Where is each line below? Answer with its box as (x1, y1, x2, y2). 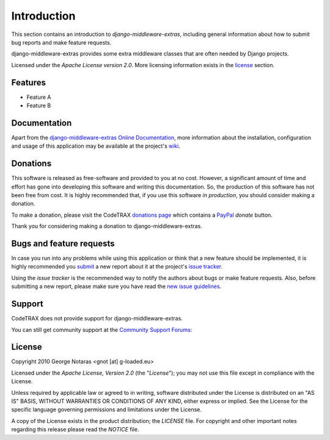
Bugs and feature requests (11, 238, 115, 248)
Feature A (26, 93, 51, 101)
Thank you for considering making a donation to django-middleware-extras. (11, 223, 203, 230)
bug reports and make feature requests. (11, 38, 112, 46)
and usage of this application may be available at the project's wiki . (11, 142, 180, 150)
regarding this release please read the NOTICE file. (11, 426, 139, 433)
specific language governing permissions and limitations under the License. (11, 406, 202, 413)
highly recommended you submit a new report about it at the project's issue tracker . (11, 263, 223, 270)
